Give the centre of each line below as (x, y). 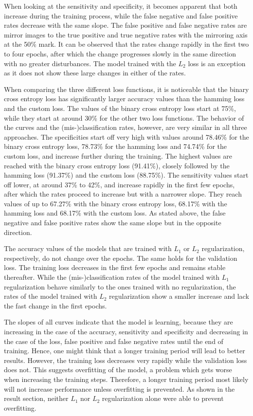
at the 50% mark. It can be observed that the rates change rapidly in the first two (126, 44)
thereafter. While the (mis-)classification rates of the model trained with (112, 277)
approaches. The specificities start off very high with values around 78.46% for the (126, 136)
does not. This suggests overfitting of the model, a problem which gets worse (118, 370)
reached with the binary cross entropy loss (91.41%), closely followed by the (117, 165)
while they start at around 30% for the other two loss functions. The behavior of (124, 118)
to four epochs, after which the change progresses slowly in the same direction (120, 53)
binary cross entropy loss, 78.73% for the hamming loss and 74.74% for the (115, 146)
